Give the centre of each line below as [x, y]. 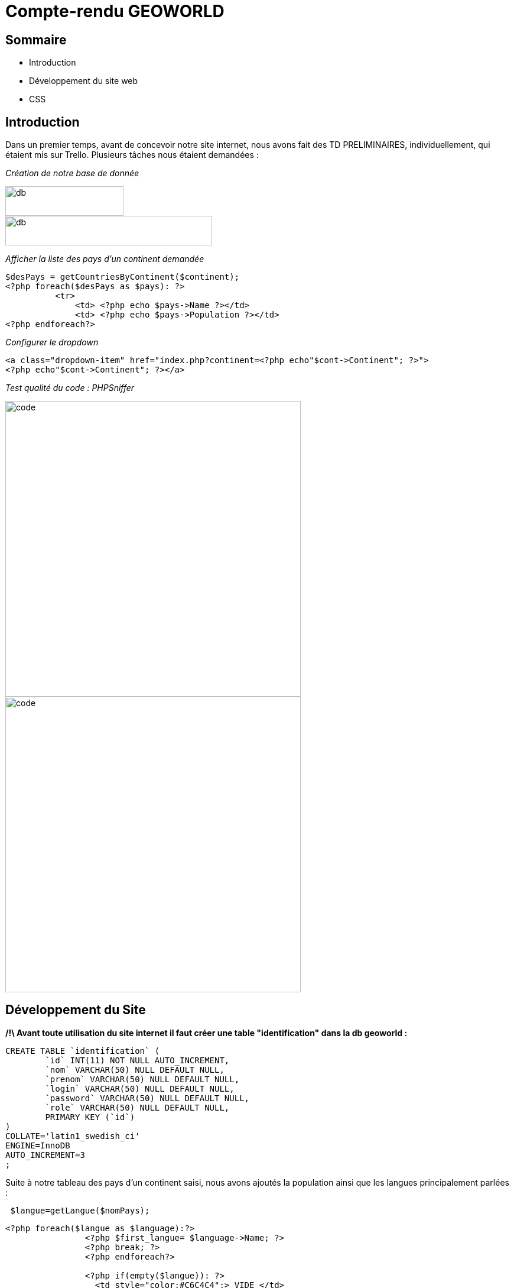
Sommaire [36, 40]
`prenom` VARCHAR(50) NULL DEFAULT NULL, [142, 1079]
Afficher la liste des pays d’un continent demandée [105, 259]
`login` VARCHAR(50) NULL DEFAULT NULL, [140, 1088]
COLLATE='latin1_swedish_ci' [73, 1136]
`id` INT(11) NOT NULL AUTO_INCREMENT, [137, 1060]
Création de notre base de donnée [72, 173]
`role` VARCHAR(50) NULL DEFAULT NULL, [137, 1107]
